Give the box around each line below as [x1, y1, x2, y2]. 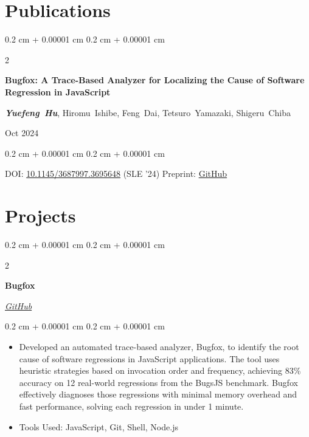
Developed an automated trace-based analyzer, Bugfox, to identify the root [19, 340, 299, 353]
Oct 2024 [5, 126, 39, 139]
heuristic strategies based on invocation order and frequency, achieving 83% [19, 364, 301, 377]
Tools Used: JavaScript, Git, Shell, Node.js [19, 420, 178, 433]
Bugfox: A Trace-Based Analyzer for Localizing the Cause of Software [5, 74, 305, 86]
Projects [5, 203, 76, 228]
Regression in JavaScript [5, 85, 111, 98]
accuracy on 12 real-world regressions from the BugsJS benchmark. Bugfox [19, 376, 298, 388]
